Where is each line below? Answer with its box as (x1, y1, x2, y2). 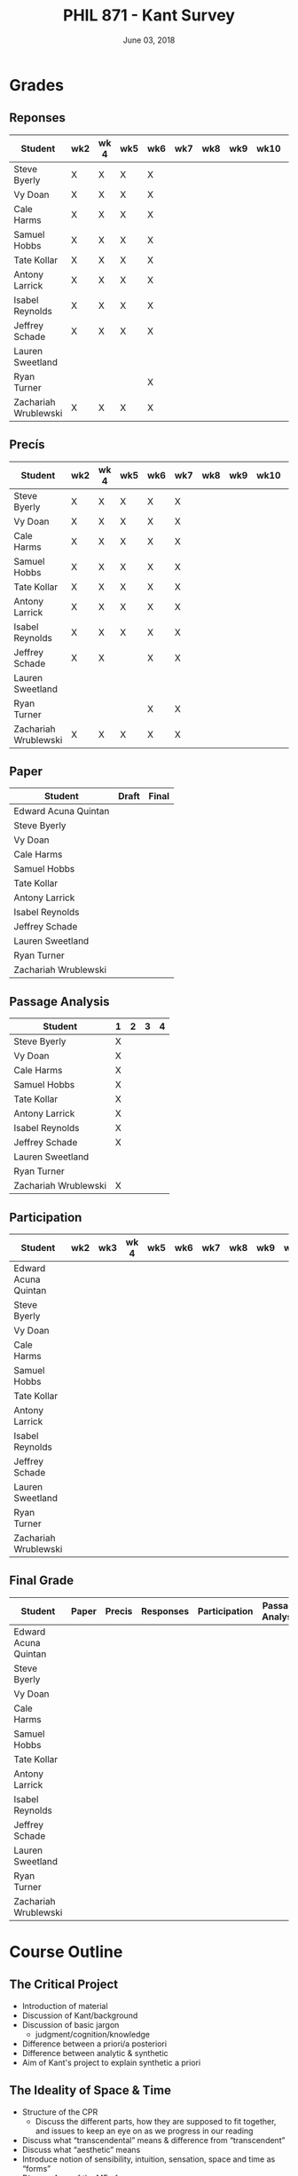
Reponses (9, 110, 67, 125)
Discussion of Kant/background (21, 2010, 138, 2021)
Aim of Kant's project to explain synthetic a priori (21, 2057, 201, 2068)
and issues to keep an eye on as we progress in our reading (35, 2125, 254, 2136)
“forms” (21, 2163, 51, 2173)
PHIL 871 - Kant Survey (63, 5, 235, 26)
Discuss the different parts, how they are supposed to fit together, (35, 2116, 277, 2126)
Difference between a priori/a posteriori (21, 2038, 167, 2049)
